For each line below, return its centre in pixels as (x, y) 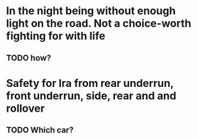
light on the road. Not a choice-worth (99, 23)
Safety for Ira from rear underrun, (90, 83)
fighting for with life (56, 36)
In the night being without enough (91, 11)
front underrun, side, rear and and (91, 96)
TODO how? (29, 58)
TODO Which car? (40, 130)
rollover (26, 108)
